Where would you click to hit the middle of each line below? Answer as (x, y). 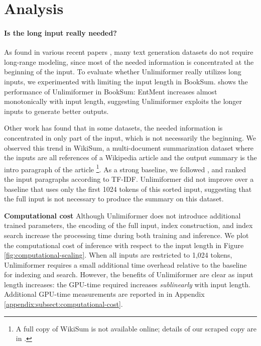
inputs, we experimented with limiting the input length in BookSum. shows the (126, 81)
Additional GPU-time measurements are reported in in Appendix (104, 294)
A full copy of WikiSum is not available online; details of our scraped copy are (136, 328)
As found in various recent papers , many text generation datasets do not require (129, 52)
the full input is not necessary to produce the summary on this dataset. (114, 199)
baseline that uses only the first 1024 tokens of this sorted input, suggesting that (128, 189)
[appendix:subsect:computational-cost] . (63, 304)
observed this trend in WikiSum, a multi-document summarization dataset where (129, 147)
